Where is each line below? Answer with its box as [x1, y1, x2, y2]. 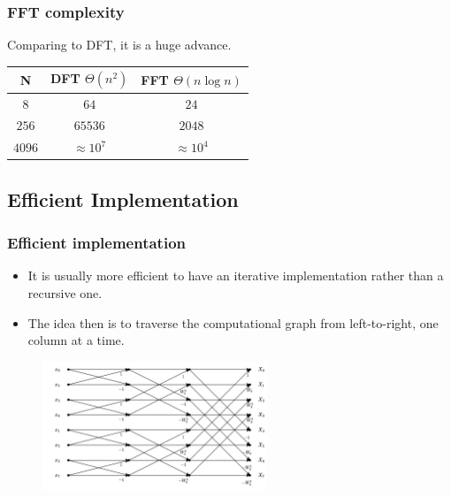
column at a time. [27, 331, 125, 349]
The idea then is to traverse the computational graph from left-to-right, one [27, 313, 439, 332]
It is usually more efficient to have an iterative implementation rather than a [27, 266, 444, 285]
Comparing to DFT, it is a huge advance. [7, 35, 232, 54]
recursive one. [27, 283, 103, 302]
